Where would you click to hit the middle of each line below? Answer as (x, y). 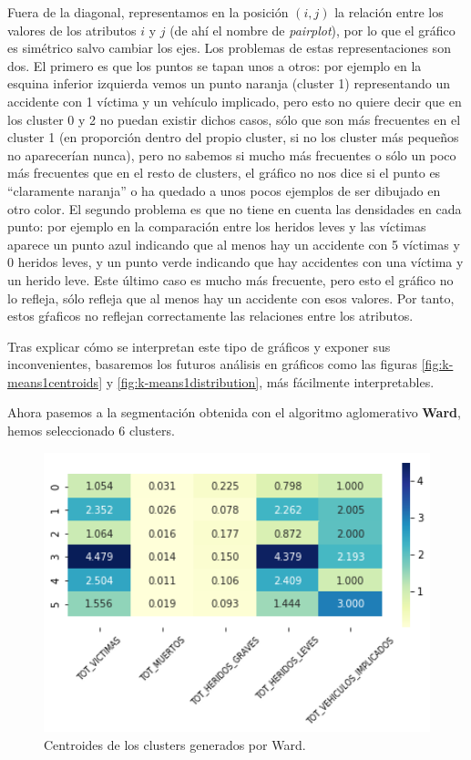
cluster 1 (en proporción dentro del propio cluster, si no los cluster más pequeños (233, 137)
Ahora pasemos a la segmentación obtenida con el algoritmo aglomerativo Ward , (234, 412)
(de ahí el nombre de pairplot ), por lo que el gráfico (312, 30)
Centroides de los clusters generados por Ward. (175, 745)
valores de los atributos (72, 30)
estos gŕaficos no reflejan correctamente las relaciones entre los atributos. (210, 316)
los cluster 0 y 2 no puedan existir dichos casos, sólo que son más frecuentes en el (234, 119)
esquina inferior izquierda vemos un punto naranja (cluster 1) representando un (229, 83)
